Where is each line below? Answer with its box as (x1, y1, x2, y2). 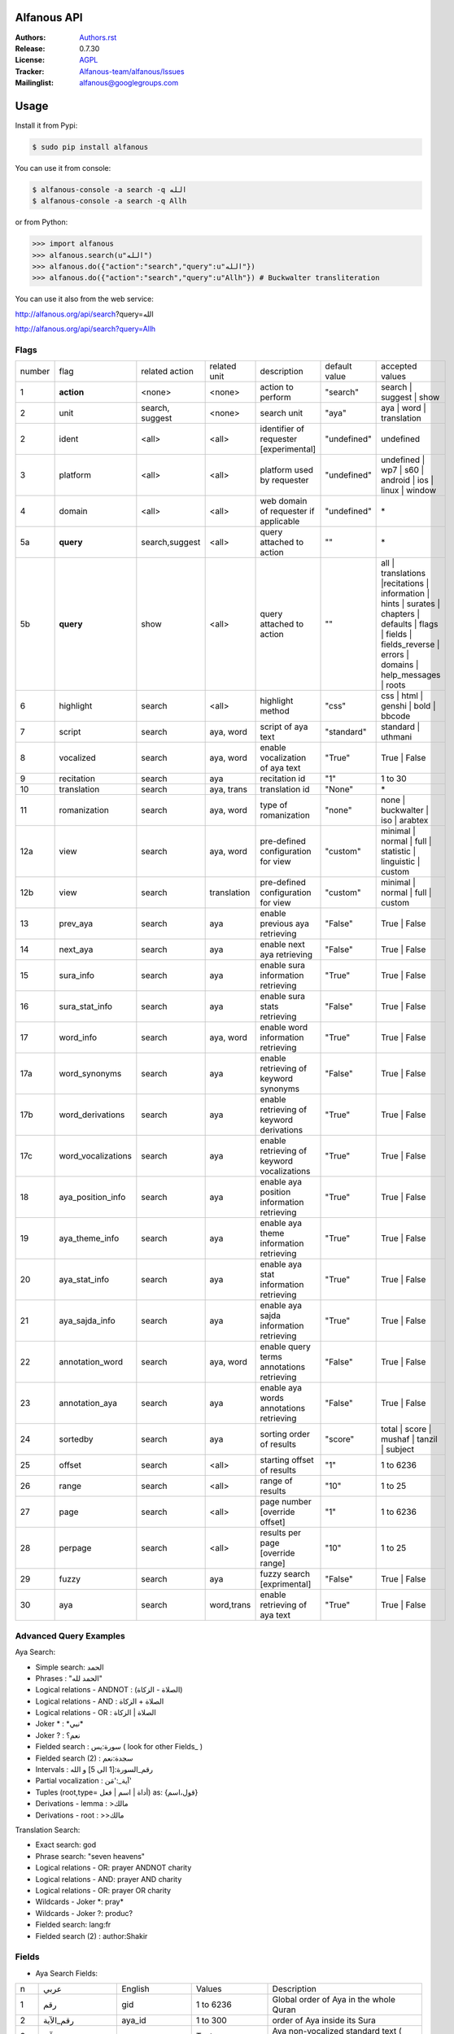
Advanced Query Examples (15, 1630, 125, 1641)
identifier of (260, 423, 305, 434)
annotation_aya (59, 1398, 118, 1409)
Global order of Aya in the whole (272, 1994, 396, 2006)
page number (260, 1496, 312, 1508)
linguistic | (381, 856, 421, 867)
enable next (260, 939, 305, 950)
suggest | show (381, 391, 440, 403)
